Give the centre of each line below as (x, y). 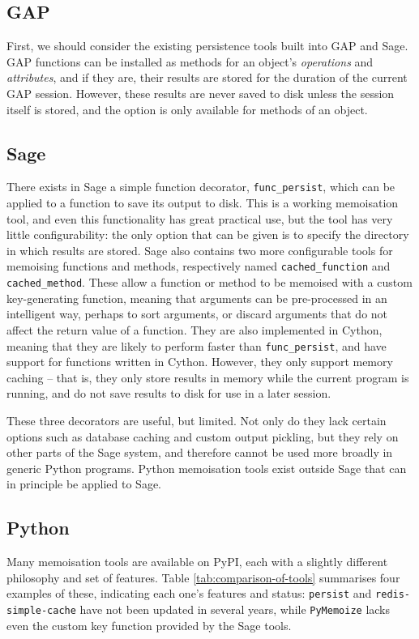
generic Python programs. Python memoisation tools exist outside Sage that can (207, 468)
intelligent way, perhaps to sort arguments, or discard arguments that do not (197, 314)
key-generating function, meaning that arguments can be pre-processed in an (197, 298)
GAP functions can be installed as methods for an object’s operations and (190, 61)
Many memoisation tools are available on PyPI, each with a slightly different (197, 562)
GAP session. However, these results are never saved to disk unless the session (201, 93)
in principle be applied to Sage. (84, 484)
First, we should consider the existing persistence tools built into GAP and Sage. (207, 46)
